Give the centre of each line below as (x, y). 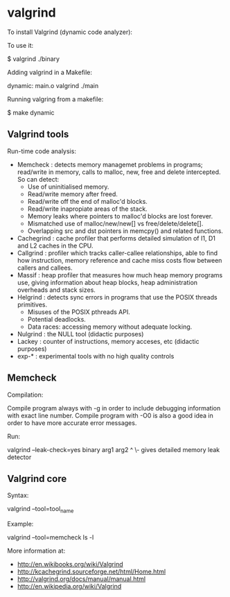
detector (19, 457)
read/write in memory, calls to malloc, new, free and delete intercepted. (119, 172)
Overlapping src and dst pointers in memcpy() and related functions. (125, 231)
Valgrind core (37, 479)
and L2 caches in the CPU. (55, 245)
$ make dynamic (31, 112)
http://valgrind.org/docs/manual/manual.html (81, 579)
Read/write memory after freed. (72, 194)
